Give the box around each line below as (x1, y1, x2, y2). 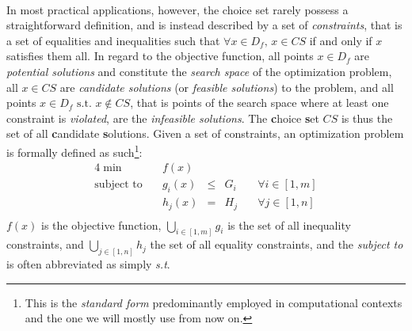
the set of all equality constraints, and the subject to (150, 236, 403, 253)
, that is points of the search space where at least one (130, 94, 389, 111)
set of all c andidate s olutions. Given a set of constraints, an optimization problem (6, 125, 404, 142)
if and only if (309, 32, 372, 48)
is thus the (341, 109, 393, 126)
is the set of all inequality (227, 216, 351, 233)
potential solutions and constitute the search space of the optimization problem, (6, 63, 392, 79)
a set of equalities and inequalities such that (6, 32, 220, 48)
